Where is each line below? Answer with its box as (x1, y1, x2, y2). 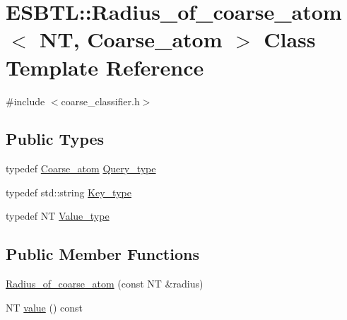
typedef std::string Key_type (6, 184, 131, 199)
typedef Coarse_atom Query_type (6, 161, 156, 176)
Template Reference (6, 52, 204, 81)
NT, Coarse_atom (40, 25, 223, 54)
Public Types (6, 128, 105, 150)
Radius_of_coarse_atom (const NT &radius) (6, 276, 204, 291)
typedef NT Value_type (6, 208, 110, 223)
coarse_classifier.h (61, 93, 140, 108)
